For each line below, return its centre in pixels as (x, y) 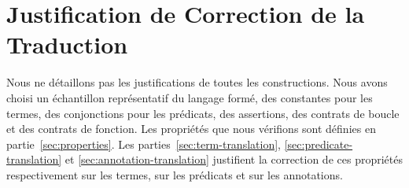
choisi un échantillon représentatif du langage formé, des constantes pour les (190, 97)
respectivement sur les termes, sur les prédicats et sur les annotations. (175, 174)
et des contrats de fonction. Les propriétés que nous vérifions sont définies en (191, 129)
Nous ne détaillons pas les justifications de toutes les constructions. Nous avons (197, 82)
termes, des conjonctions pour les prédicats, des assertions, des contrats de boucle (203, 113)
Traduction (67, 44)
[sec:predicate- (319, 144)
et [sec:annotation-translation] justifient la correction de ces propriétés (234, 159)
